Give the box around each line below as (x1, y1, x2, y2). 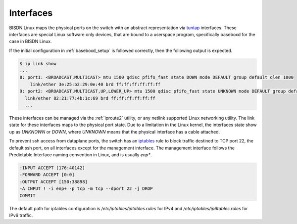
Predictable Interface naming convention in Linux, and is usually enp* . (9, 151, 152, 158)
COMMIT (19, 193, 36, 198)
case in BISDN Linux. (9, 39, 52, 45)
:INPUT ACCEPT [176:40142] (19, 165, 85, 171)
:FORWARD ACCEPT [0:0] (19, 172, 75, 178)
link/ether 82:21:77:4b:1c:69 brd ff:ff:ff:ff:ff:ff (25, 95, 155, 101)
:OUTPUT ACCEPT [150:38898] (19, 179, 88, 184)
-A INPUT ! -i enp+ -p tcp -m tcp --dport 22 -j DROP (19, 186, 153, 191)
